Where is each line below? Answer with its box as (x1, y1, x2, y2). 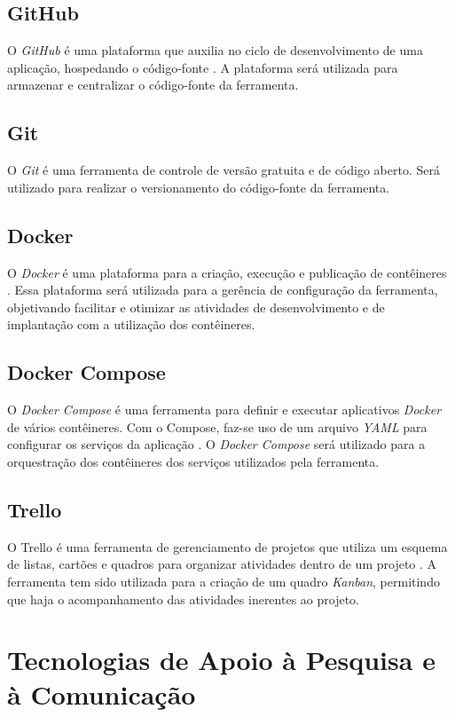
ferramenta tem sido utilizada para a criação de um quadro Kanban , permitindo (7, 571, 440, 590)
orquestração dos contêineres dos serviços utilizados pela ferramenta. (7, 452, 380, 470)
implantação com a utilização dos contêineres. (7, 315, 255, 334)
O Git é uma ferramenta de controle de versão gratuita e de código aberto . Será (7, 161, 440, 179)
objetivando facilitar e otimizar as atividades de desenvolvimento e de (7, 297, 385, 316)
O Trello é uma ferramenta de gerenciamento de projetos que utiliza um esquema (7, 537, 448, 555)
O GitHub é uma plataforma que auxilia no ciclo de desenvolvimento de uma (7, 41, 423, 59)
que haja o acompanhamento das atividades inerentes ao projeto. (7, 589, 359, 608)
